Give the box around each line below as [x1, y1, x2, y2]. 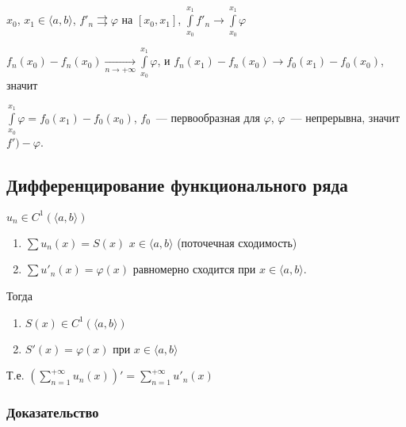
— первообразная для [155, 109, 260, 125]
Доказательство [6, 402, 99, 422]
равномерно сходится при [132, 261, 256, 277]
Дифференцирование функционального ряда [6, 172, 348, 196]
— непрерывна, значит [290, 109, 400, 125]
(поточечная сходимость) [177, 234, 297, 250]
